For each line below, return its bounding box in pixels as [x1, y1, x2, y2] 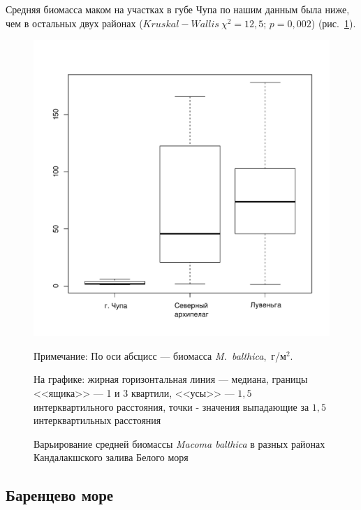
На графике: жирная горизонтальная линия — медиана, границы [34, 372, 308, 386]
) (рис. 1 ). [311, 15, 356, 30]
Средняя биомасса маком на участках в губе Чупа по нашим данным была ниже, [6, 2, 350, 16]
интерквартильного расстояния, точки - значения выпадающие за [34, 399, 309, 414]
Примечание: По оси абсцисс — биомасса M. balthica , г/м [34, 348, 286, 363]
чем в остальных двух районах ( [6, 15, 143, 30]
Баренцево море [6, 484, 114, 506]
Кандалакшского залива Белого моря [34, 450, 189, 465]
